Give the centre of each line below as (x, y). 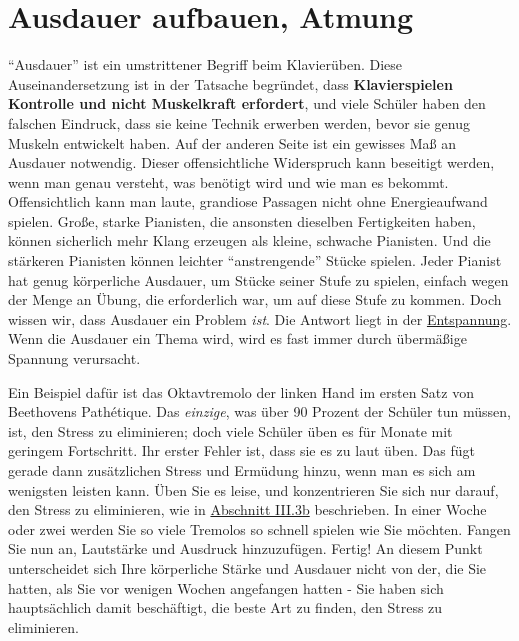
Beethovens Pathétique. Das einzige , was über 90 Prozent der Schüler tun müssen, (259, 411)
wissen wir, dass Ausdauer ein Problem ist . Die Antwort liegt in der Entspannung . (260, 318)
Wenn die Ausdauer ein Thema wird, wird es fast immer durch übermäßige (237, 338)
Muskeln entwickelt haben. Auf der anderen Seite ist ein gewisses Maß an (232, 142)
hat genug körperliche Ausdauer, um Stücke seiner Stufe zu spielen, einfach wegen (258, 279)
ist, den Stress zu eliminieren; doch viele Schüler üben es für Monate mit (230, 430)
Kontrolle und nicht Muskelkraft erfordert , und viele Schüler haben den (247, 103)
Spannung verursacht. (74, 358)
